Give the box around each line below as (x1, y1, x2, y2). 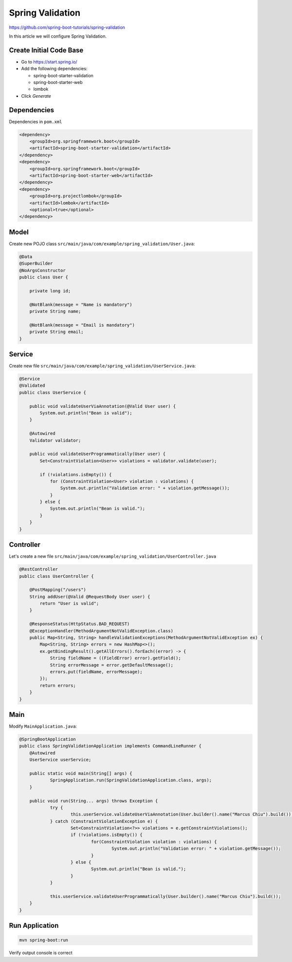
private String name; (29, 308, 81, 314)
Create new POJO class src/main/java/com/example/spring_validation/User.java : (9, 241, 195, 247)
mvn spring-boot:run (19, 938, 68, 943)
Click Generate (21, 93, 51, 99)
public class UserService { (19, 390, 86, 395)
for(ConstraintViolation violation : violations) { (91, 839, 217, 844)
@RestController (19, 566, 58, 572)
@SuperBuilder (19, 261, 53, 266)
